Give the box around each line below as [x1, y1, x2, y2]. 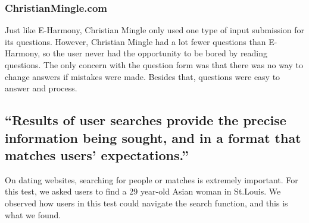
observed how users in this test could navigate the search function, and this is [5, 196, 288, 209]
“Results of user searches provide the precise [5, 111, 286, 129]
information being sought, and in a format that [5, 128, 301, 146]
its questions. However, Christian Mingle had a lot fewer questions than [5, 35, 266, 47]
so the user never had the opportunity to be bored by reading [42, 47, 268, 59]
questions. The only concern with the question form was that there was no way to [5, 59, 303, 71]
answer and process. [5, 82, 77, 94]
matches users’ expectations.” [5, 145, 189, 164]
